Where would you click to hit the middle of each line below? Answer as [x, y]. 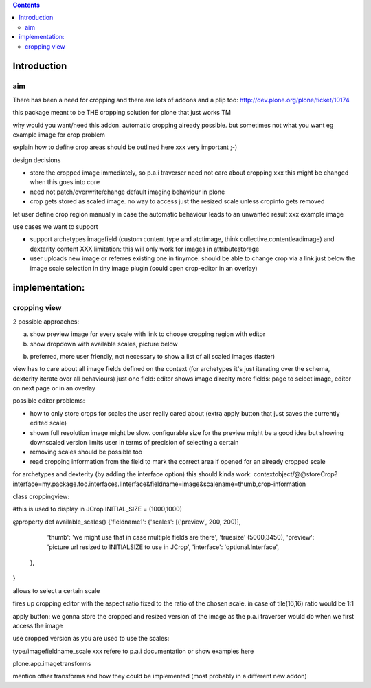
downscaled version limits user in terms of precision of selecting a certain [134, 443]
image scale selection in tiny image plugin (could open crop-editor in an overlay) [144, 268]
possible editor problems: [49, 401]
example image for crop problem [59, 135]
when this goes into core [65, 182]
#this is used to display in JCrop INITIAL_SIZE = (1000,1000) [97, 509]
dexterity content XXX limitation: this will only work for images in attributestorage [145, 249]
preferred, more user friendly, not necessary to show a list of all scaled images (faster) [153, 356]
